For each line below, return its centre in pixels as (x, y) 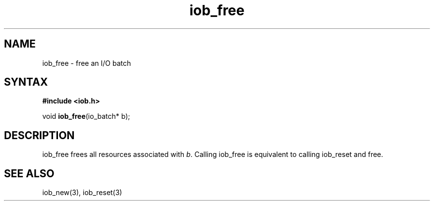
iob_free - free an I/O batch (87, 63)
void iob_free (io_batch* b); (86, 116)
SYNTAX (26, 82)
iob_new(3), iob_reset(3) (82, 193)
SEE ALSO (29, 173)
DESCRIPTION (39, 135)
